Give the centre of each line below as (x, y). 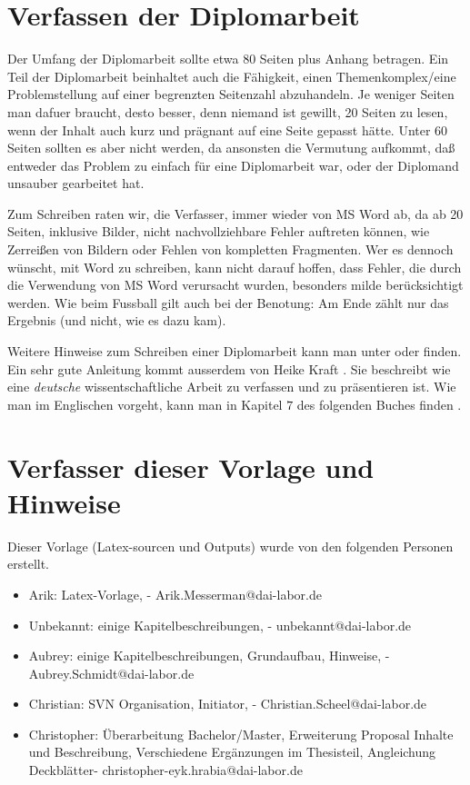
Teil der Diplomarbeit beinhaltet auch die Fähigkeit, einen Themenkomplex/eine (232, 76)
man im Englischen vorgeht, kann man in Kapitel (145, 404)
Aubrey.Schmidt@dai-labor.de (111, 673)
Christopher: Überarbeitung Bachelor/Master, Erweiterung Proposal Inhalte (241, 734)
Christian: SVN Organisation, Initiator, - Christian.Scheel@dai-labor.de (228, 704)
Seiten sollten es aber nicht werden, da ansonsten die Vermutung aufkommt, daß (231, 148)
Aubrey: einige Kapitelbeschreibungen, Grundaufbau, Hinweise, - (209, 656)
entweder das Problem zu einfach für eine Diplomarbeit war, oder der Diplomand (233, 165)
